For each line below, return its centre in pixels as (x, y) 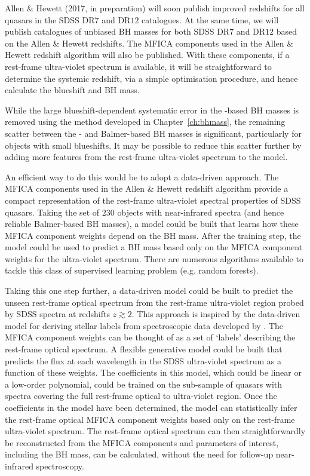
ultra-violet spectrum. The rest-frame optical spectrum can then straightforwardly (155, 431)
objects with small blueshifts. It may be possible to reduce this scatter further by (153, 145)
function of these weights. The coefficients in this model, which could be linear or (153, 372)
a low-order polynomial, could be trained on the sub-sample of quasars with (144, 384)
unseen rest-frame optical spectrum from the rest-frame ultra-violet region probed (154, 302)
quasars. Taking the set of (52, 212)
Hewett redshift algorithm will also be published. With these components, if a (147, 55)
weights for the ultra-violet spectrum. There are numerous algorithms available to (154, 258)
